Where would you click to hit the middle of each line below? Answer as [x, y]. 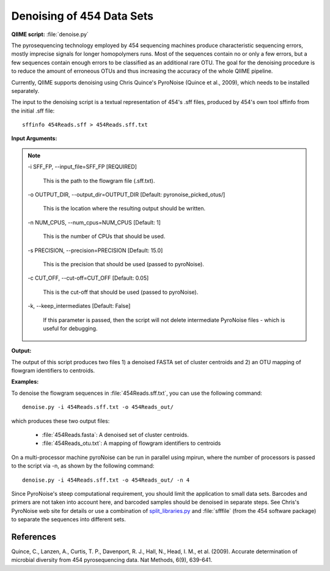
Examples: [25, 382]
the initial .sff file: [33, 111]
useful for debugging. [70, 328]
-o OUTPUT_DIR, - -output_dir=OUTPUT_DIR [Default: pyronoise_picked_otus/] [127, 195]
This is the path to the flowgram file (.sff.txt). [99, 181]
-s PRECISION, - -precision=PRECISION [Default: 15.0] [95, 250]
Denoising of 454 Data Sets [82, 16]
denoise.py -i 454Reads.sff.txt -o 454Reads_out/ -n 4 [106, 480]
